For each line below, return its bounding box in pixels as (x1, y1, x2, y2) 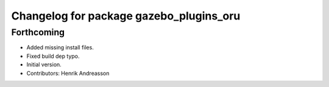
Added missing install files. (26, 44, 94, 51)
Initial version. (26, 61, 62, 68)
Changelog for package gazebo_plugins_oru (11, 9, 241, 23)
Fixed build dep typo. (26, 52, 80, 60)
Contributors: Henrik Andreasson (26, 69, 110, 77)
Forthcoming (11, 27, 65, 38)
